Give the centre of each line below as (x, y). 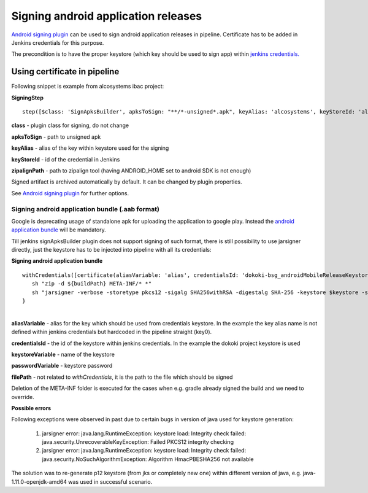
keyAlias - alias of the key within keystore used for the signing (90, 148)
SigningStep (28, 98)
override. (23, 397)
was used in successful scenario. (110, 481)
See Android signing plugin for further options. (70, 193)
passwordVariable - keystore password (62, 366)
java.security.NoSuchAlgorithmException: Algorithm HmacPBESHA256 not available (148, 459)
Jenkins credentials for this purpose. (58, 42)
